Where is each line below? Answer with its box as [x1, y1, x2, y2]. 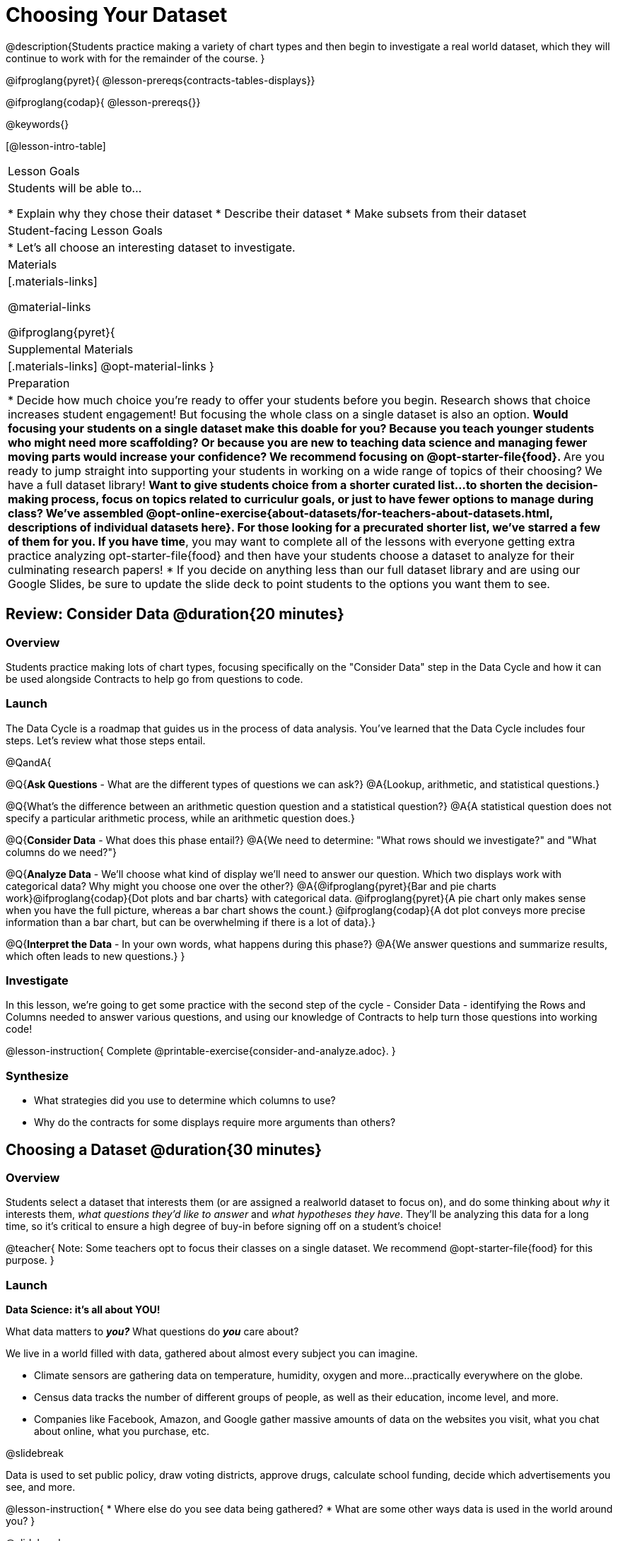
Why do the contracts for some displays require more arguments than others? [34, 1116, 396, 1129]
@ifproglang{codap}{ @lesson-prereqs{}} [6, 95, 201, 108]
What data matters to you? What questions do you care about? [6, 1325, 299, 1338]
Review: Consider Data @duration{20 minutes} [6, 605, 344, 623]
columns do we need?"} [6, 845, 117, 858]
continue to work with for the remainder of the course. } [6, 52, 265, 64]
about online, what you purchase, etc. [34, 1425, 209, 1438]
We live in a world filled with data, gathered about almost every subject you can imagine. [6, 1347, 418, 1360]
